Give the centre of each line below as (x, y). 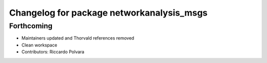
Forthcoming (31, 26)
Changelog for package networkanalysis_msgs (108, 13)
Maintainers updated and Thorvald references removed (78, 38)
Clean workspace (39, 45)
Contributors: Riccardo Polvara (53, 52)
